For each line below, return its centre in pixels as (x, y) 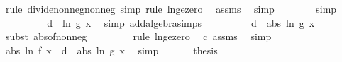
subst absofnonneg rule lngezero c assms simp (138, 36)
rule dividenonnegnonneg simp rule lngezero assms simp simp (171, 8)
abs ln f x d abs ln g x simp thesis (111, 50)
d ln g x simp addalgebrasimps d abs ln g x (181, 22)
